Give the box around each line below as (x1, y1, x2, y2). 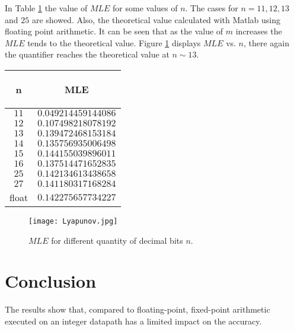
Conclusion (5, 269, 97, 293)
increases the (235, 25, 282, 37)
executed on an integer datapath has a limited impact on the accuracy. (5, 314, 262, 327)
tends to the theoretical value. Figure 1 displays (27, 36, 201, 49)
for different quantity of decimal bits (51, 234, 183, 246)
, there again (244, 36, 290, 49)
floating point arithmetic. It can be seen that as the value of (5, 25, 223, 37)
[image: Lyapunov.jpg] (28, 217, 118, 225)
